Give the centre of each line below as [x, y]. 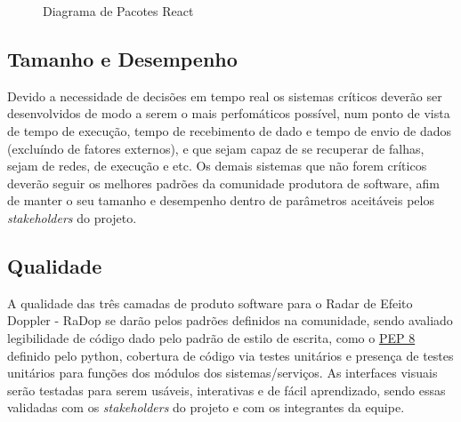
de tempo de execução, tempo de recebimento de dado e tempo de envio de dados [229, 130]
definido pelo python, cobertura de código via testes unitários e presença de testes [230, 355]
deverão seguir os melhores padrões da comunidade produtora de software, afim [223, 183]
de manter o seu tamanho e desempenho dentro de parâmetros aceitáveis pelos [221, 200]
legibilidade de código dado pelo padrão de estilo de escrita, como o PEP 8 [211, 337]
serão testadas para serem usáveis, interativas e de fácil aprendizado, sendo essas [226, 390]
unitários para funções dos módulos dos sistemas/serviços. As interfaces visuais [222, 373]
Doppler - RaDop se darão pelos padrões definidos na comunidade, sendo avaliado [230, 320]
